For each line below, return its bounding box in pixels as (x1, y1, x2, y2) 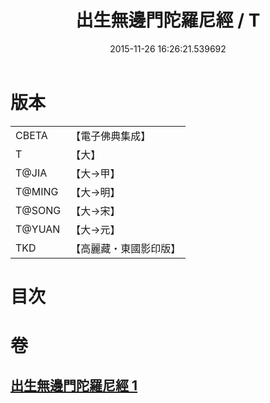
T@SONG (15, 203, 62, 217)
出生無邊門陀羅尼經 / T (75, 9, 261, 32)
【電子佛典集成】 (70, 129, 152, 143)
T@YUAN (15, 222, 61, 236)
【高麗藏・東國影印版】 (70, 241, 182, 255)
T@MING (15, 184, 59, 198)
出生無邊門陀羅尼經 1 (10, 377, 138, 395)
